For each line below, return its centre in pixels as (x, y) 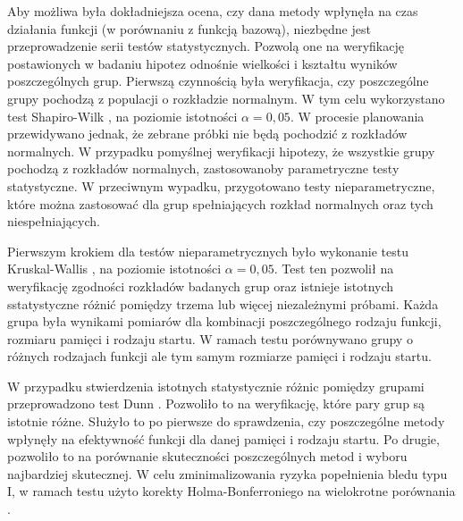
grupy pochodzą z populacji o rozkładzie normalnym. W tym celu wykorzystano (226, 98)
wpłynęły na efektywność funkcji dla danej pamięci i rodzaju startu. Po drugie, (223, 438)
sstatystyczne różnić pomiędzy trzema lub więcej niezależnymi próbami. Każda (223, 303)
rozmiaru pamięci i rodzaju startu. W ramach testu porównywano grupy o (210, 338)
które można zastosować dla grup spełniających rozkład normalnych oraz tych (220, 203)
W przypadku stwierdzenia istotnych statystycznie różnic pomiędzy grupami (216, 386)
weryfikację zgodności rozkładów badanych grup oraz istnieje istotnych (201, 286)
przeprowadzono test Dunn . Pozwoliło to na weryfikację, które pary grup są (216, 403)
